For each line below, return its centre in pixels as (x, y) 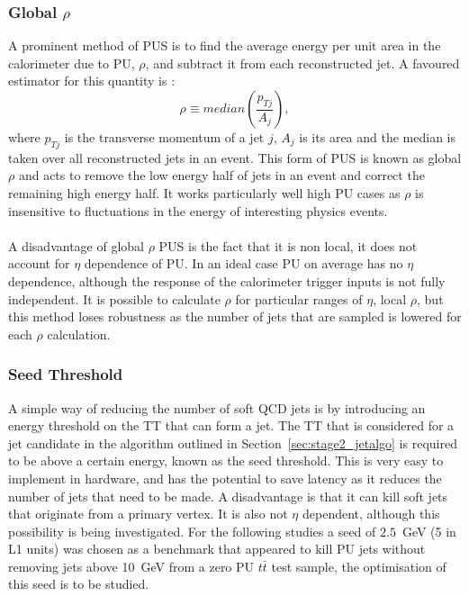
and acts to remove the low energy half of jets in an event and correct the (221, 175)
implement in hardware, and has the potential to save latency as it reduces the (225, 478)
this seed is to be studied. (79, 584)
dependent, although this (371, 514)
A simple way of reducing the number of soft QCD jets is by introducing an (217, 407)
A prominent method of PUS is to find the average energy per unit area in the (225, 45)
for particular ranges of (299, 298)
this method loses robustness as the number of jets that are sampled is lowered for (235, 316)
